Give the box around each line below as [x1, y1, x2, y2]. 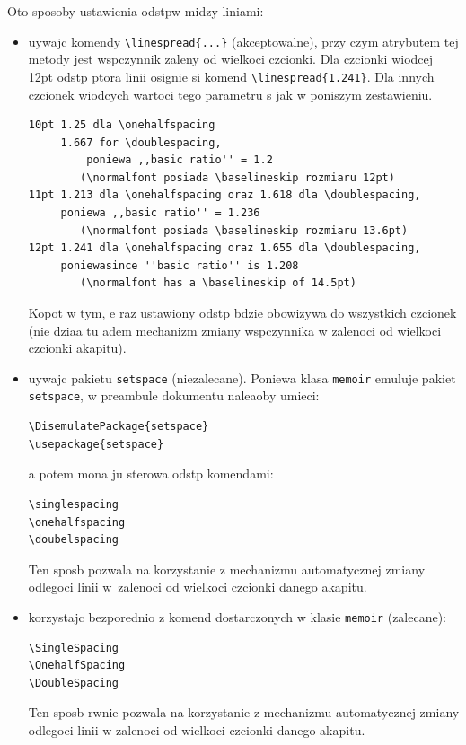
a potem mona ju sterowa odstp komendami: [28, 464, 274, 483]
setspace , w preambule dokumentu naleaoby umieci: [28, 386, 320, 405]
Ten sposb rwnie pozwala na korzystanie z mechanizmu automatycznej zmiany [28, 703, 460, 722]
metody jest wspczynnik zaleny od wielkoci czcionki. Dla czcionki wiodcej [28, 49, 434, 68]
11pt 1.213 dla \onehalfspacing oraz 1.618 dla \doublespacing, [28, 188, 421, 202]
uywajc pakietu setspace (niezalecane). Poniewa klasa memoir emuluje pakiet [28, 368, 456, 387]
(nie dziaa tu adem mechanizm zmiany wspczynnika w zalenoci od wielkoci [28, 320, 442, 339]
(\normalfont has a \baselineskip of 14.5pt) [80, 276, 356, 290]
